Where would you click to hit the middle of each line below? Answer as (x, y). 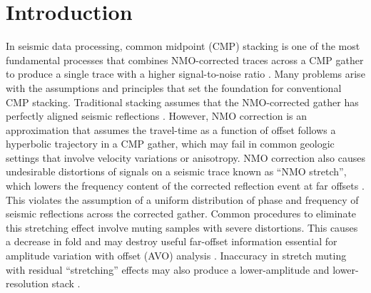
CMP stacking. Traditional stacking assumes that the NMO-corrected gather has (182, 102)
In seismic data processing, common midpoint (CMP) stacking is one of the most (183, 46)
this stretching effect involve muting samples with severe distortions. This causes (182, 227)
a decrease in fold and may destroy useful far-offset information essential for (172, 241)
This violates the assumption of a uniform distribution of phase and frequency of (182, 199)
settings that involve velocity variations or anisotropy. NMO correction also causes (185, 157)
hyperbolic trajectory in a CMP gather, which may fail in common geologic (170, 144)
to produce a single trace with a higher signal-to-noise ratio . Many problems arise (185, 74)
